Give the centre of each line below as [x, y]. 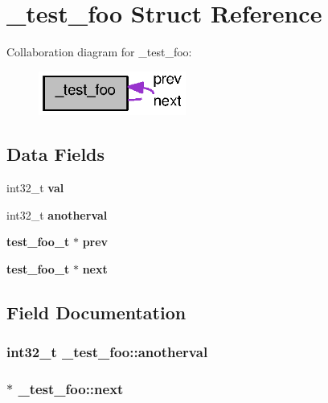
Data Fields [56, 154]
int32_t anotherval [57, 214]
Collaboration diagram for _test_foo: [99, 52]
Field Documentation [96, 312]
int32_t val [35, 188]
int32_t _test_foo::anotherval [107, 352]
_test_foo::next [71, 388]
